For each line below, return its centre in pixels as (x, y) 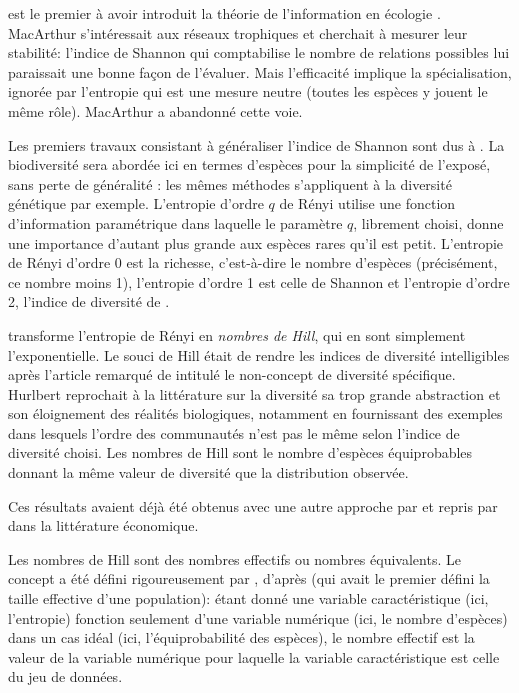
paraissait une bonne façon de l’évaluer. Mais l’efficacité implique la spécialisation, (260, 71)
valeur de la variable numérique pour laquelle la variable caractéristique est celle (254, 656)
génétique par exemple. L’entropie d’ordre (136, 203)
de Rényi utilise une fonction (367, 203)
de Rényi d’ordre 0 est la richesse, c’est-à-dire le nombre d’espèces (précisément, (253, 262)
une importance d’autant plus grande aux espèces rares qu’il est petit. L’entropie (256, 242)
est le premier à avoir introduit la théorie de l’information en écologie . (224, 13)
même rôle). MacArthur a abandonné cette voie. (155, 110)
